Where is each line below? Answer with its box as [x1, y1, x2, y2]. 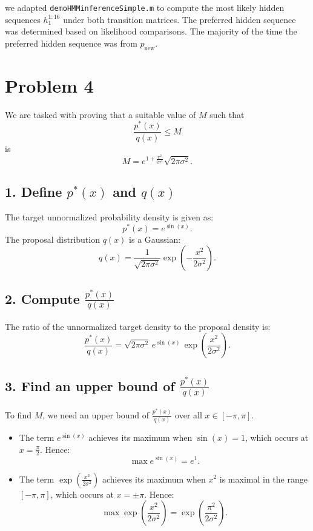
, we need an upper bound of [42, 408, 150, 421]
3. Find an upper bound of [5, 376, 175, 395]
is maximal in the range [219, 472, 308, 485]
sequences [5, 13, 41, 25]
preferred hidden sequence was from [5, 36, 137, 49]
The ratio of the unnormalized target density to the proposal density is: [5, 320, 271, 332]
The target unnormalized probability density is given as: [5, 210, 214, 223]
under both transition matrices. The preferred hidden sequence [63, 13, 296, 25]
